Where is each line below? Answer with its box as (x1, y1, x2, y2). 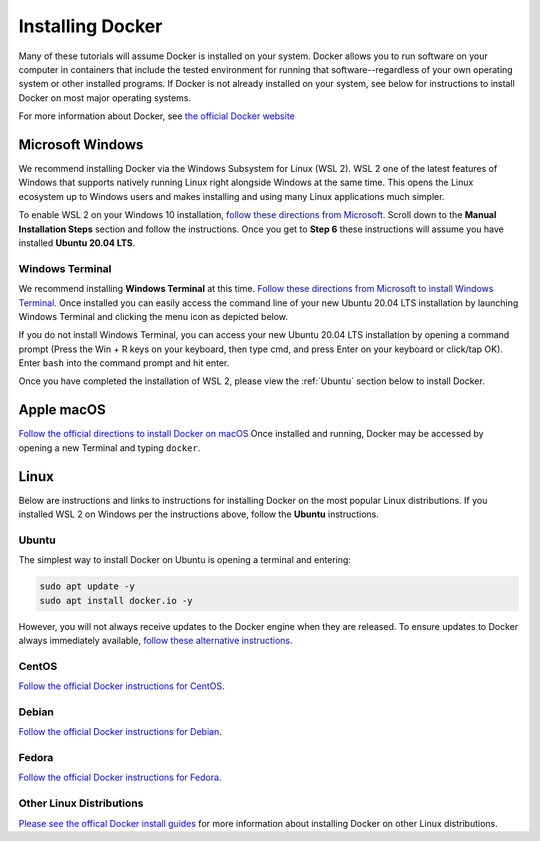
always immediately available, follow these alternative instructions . (18, 634, 293, 646)
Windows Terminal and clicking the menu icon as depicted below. (18, 310, 289, 322)
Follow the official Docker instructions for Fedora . (18, 771, 222, 784)
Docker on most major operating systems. (18, 91, 192, 104)
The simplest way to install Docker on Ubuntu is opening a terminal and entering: (18, 554, 352, 566)
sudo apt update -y (39, 581, 135, 592)
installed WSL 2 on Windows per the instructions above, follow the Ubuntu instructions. (18, 508, 379, 520)
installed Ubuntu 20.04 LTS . (18, 236, 136, 249)
